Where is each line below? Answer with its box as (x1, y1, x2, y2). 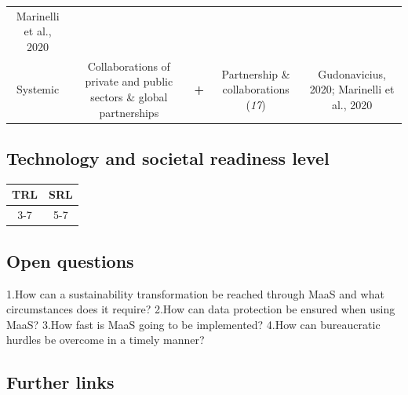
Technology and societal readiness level (6, 146, 330, 170)
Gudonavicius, (318, 65, 386, 82)
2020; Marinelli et (309, 81, 395, 97)
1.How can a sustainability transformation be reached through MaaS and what (6, 285, 384, 302)
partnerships (99, 104, 159, 120)
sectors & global (90, 88, 168, 104)
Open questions (6, 248, 134, 272)
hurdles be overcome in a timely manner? (6, 331, 205, 348)
